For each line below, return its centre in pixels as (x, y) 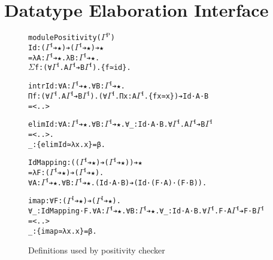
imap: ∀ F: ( (48, 201)
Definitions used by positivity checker (97, 250)
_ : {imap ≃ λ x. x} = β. (63, 231)
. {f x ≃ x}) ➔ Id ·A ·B (176, 96)
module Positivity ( (65, 38)
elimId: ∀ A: (50, 125)
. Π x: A (125, 96)
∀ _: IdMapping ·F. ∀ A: (67, 211)
